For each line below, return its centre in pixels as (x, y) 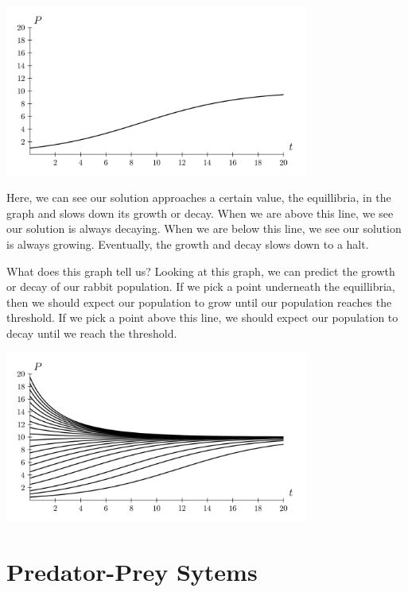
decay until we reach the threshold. (92, 333)
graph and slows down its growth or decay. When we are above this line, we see (200, 213)
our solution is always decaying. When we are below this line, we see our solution (204, 228)
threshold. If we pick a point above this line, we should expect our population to (202, 317)
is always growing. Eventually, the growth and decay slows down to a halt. (188, 244)
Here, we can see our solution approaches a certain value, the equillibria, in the (199, 197)
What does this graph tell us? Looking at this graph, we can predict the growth (201, 271)
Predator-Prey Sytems (132, 571)
